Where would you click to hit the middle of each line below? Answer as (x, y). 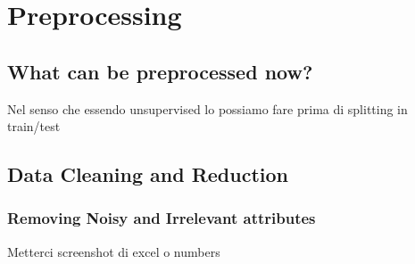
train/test (34, 126)
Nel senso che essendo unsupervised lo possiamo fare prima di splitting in (207, 108)
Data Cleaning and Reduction (148, 174)
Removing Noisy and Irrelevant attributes (162, 218)
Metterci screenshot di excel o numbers (114, 251)
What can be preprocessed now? (160, 71)
